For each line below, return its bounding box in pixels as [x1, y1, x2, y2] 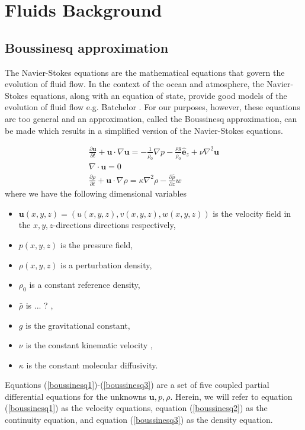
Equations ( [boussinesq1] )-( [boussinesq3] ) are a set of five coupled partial [5, 378, 269, 391]
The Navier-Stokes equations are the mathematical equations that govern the [5, 66, 285, 78]
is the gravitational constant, [25, 319, 130, 331]
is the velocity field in [213, 207, 291, 219]
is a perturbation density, [60, 258, 152, 271]
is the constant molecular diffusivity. [26, 358, 158, 371]
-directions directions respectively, [53, 219, 176, 231]
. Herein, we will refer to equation [170, 390, 293, 402]
